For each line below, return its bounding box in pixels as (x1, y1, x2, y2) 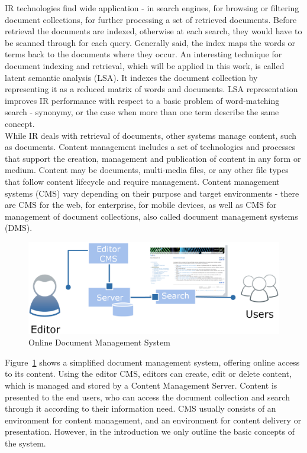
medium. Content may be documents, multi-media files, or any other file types (5, 164, 289, 176)
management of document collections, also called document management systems (5, 210, 298, 222)
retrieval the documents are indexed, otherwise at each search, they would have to (5, 25, 302, 37)
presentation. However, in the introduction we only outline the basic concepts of (5, 425, 295, 438)
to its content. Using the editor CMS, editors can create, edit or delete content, (5, 367, 292, 380)
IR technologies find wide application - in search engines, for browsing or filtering (5, 2, 299, 14)
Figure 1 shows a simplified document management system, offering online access (5, 356, 300, 368)
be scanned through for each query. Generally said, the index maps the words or (5, 36, 296, 48)
